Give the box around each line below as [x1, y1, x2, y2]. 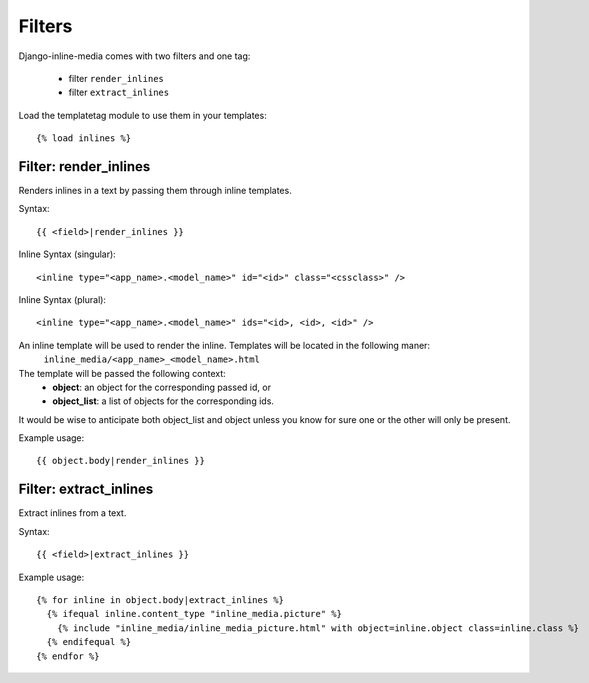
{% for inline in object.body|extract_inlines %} [36, 594, 285, 605]
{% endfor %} [36, 650, 100, 662]
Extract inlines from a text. [18, 507, 127, 519]
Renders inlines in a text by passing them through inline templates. [18, 185, 292, 197]
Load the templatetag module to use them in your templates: [18, 109, 267, 121]
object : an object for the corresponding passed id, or [52, 381, 272, 393]
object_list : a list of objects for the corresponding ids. [52, 395, 275, 407]
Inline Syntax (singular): [18, 248, 117, 260]
